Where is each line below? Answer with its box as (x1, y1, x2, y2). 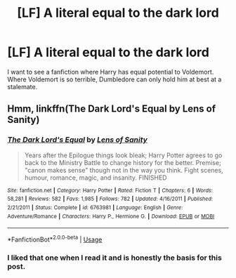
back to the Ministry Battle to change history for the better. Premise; (24, 158, 221, 166)
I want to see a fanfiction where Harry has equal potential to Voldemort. (7, 67, 214, 76)
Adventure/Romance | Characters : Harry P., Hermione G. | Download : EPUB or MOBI (7, 213, 215, 220)
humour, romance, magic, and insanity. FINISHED (24, 173, 167, 182)
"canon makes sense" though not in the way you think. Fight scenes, (24, 166, 223, 174)
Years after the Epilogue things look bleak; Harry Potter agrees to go (24, 151, 223, 159)
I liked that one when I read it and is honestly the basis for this (7, 253, 223, 263)
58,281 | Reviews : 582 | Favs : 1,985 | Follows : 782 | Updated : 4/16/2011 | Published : (7, 195, 213, 203)
